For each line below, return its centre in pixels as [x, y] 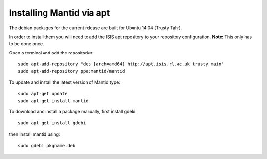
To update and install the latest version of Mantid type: [65, 82]
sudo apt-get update [43, 94]
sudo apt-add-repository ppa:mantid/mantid [71, 71]
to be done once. [26, 44]
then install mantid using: [35, 134]
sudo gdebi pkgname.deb [47, 146]
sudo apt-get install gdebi [52, 123]
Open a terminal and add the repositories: [51, 53]
